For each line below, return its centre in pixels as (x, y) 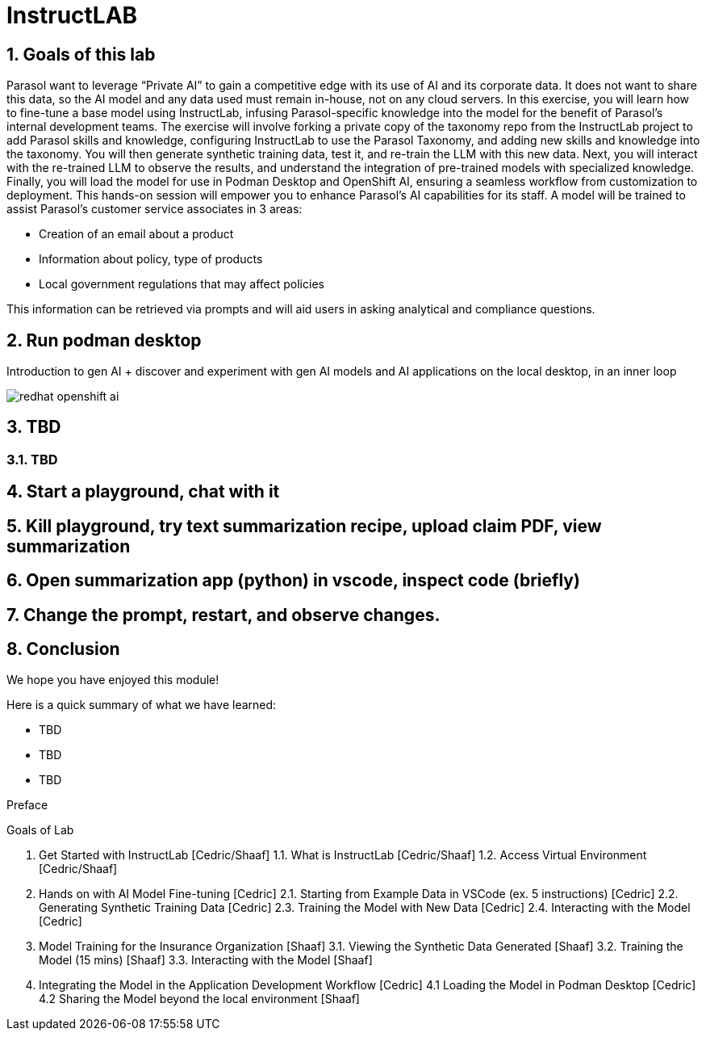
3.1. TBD (32, 459)
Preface (27, 805)
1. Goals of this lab (81, 54)
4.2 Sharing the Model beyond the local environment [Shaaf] (199, 999)
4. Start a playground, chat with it (143, 492)
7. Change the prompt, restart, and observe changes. (223, 615)
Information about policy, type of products (151, 259)
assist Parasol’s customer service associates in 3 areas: (155, 209)
